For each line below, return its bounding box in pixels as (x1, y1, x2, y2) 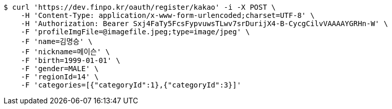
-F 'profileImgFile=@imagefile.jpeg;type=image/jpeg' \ (20, 28, 250, 36)
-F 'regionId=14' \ (20, 73, 99, 81)
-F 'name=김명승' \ (20, 37, 93, 46)
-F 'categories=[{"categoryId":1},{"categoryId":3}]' (20, 81, 241, 89)
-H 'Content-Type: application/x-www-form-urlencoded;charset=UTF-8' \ (20, 11, 315, 19)
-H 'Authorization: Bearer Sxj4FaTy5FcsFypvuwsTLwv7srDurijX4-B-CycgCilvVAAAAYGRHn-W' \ (20, 19, 388, 28)
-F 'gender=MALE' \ (20, 64, 99, 73)
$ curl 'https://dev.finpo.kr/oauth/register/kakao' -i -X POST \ (4, 3, 276, 11)
